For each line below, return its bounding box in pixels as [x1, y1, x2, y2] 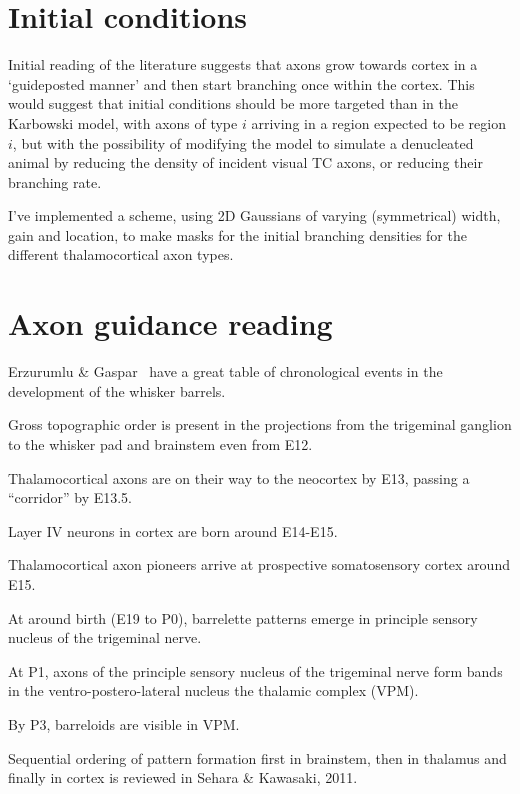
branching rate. [8, 171, 102, 192]
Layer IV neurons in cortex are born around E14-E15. [8, 520, 338, 541]
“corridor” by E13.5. [8, 487, 132, 508]
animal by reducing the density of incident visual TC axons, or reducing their [8, 152, 483, 173]
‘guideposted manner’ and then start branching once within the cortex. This [8, 73, 475, 94]
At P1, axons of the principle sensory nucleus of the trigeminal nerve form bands [8, 660, 503, 681]
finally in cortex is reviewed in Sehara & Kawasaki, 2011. [8, 767, 358, 788]
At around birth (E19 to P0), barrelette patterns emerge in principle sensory [8, 607, 478, 628]
